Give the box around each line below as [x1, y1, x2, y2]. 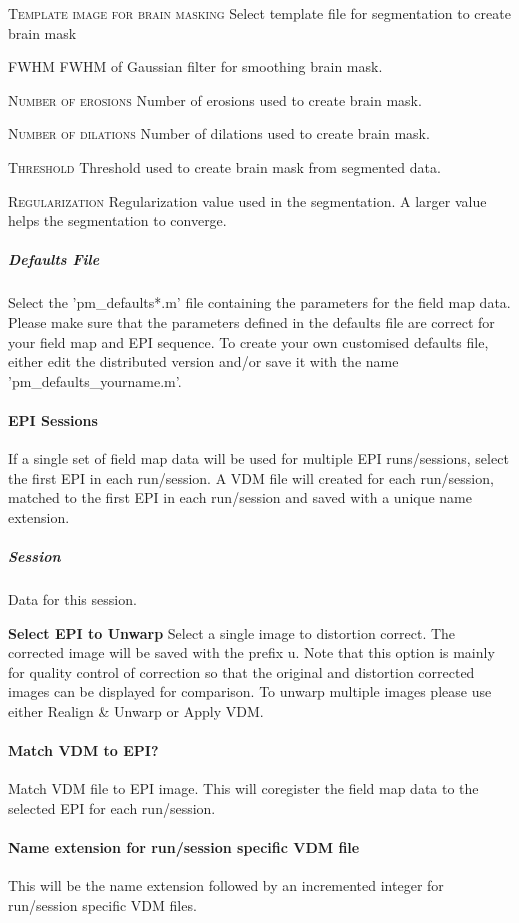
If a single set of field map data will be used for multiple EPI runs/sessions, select [8, 448, 509, 469]
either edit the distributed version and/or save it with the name [8, 351, 399, 372]
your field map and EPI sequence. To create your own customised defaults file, [8, 331, 489, 352]
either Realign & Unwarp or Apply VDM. [8, 700, 264, 721]
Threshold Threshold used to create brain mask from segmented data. [8, 156, 441, 177]
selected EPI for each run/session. [8, 797, 216, 818]
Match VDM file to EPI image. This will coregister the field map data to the [8, 778, 479, 799]
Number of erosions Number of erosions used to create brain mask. [8, 89, 422, 110]
